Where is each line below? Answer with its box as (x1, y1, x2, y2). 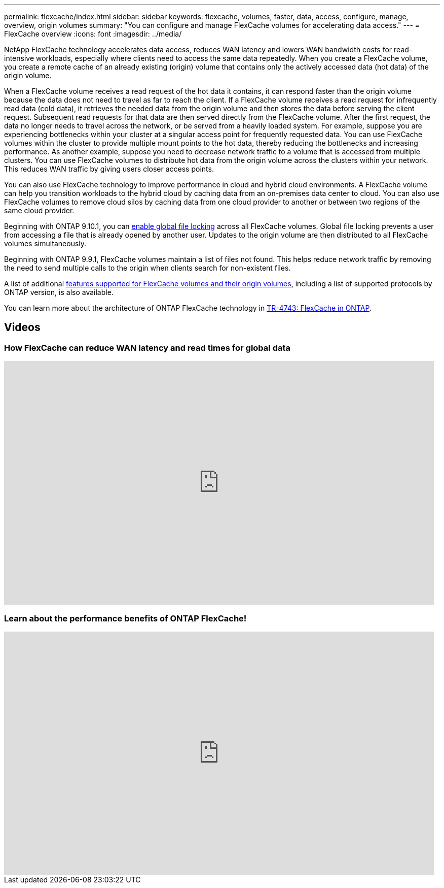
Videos (4, 321, 41, 334)
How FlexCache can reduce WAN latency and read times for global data (4, 342, 291, 353)
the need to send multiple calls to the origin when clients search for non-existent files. (4, 264, 291, 272)
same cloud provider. (4, 206, 75, 215)
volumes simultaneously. (4, 239, 87, 248)
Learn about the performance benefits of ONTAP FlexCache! (4, 613, 247, 623)
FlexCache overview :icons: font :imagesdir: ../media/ (4, 29, 182, 38)
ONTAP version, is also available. (4, 288, 114, 297)
